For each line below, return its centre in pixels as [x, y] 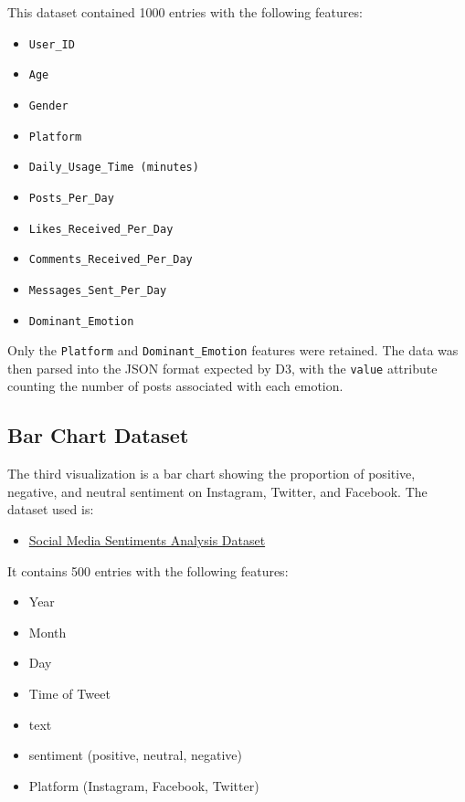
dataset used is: [51, 509]
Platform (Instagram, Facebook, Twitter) [144, 785]
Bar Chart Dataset [98, 435]
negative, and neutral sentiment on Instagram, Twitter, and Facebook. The [217, 491]
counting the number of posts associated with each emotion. [175, 386]
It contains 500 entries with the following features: [148, 570]
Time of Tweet [69, 694]
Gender [48, 106]
